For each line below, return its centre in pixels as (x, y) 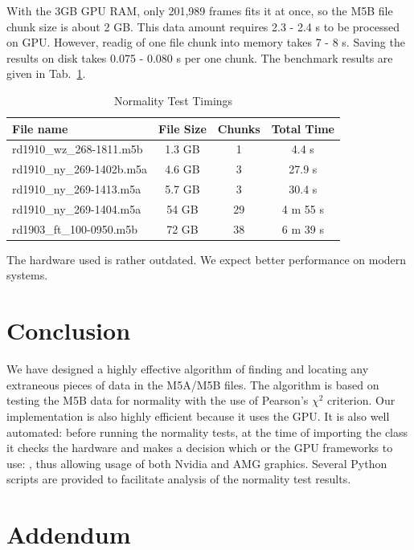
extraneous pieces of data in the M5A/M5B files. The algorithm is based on (193, 384)
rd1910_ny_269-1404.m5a (77, 208)
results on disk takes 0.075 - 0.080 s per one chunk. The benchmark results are (200, 57)
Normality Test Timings (173, 100)
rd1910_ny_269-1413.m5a (77, 189)
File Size (182, 128)
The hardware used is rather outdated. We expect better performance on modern (207, 259)
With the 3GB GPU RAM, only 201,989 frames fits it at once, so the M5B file (200, 10)
